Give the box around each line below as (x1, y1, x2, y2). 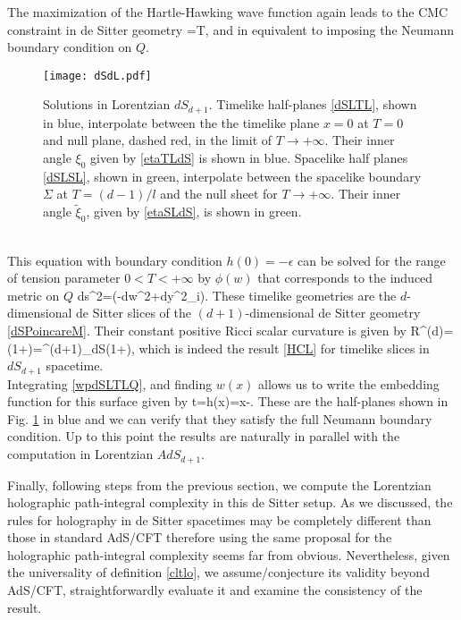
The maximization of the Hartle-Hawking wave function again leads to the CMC (7, 3, 448, 21)
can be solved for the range (298, 251, 446, 269)
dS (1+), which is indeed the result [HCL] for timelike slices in (91, 338, 430, 357)
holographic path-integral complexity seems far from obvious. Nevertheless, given (7, 545, 450, 564)
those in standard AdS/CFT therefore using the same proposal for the (7, 528, 392, 547)
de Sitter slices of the (76, 303, 191, 322)
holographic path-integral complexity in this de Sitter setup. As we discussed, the (7, 493, 453, 512)
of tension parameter (7, 268, 121, 287)
